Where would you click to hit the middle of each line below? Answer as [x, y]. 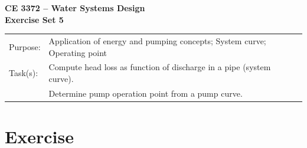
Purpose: [25, 46]
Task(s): [24, 73]
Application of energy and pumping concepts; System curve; [157, 40]
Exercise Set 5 [34, 19]
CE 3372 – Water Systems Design [75, 8]
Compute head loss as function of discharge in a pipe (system [160, 67]
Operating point [78, 52]
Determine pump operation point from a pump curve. [146, 93]
